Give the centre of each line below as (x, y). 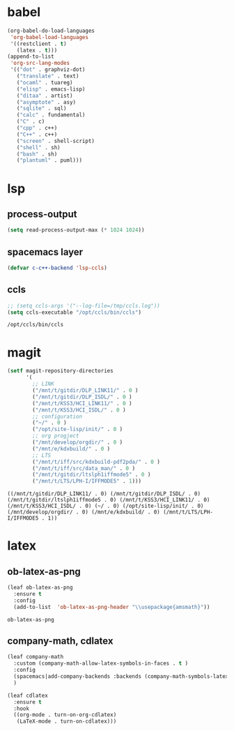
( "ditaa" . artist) (45, 96)
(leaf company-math (36, 657)
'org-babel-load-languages (49, 37)
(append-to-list (31, 56)
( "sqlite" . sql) (42, 109)
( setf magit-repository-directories (60, 371)
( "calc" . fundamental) (51, 115)
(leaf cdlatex (28, 695)
